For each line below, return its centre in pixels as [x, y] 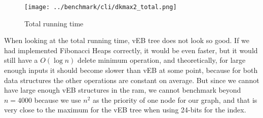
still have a [21, 60]
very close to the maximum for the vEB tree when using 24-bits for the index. [125, 110]
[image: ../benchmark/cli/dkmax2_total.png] [101, 7]
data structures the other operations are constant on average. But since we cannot [132, 80]
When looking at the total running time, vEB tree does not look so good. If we [127, 40]
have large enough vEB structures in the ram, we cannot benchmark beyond [123, 90]
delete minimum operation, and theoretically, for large [162, 60]
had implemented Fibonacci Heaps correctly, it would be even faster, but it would [131, 50]
